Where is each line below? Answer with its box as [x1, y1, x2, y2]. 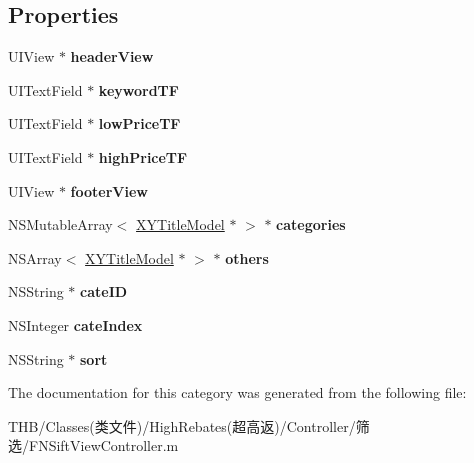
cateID [80, 281, 128, 302]
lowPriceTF [98, 113, 181, 134]
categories [276, 214, 346, 235]
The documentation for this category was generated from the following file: [8, 382, 467, 403]
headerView [70, 46, 154, 67]
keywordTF [98, 79, 179, 100]
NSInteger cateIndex [8, 314, 143, 335]
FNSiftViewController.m [28, 435, 179, 456]
